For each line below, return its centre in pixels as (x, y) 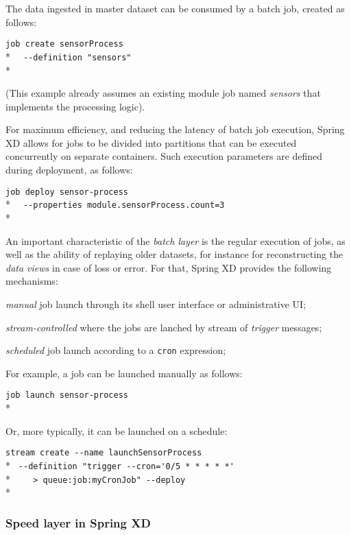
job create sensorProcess (64, 44)
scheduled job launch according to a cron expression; (116, 350)
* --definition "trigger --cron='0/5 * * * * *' (120, 465)
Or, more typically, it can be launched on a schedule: (117, 430)
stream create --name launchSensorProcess (104, 453)
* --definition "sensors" (69, 56)
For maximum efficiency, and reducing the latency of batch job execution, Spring (175, 129)
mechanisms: (32, 281)
